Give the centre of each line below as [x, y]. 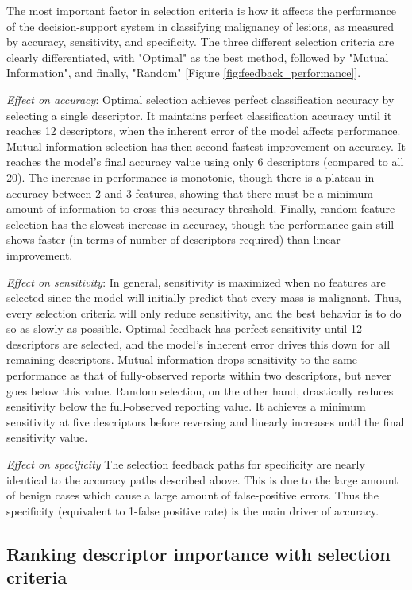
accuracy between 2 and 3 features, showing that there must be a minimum [190, 193]
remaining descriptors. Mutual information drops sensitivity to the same [182, 359]
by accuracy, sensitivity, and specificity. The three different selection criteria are [200, 42]
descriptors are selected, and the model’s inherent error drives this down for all [198, 343]
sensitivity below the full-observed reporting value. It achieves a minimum [186, 406]
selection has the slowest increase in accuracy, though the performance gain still [200, 224]
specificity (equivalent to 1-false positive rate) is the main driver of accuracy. [193, 510]
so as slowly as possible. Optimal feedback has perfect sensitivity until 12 [184, 328]
